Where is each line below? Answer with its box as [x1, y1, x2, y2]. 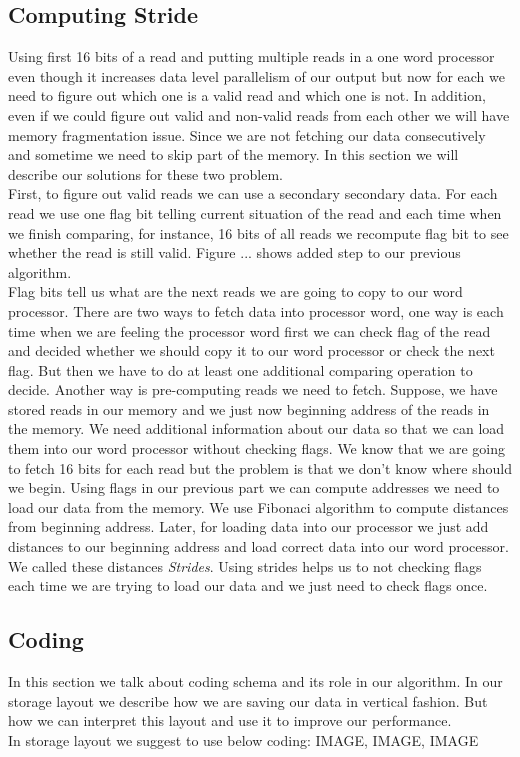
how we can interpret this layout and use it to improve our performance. [8, 710, 452, 731]
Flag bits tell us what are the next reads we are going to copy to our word [8, 281, 463, 302]
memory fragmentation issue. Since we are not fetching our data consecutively [8, 124, 486, 145]
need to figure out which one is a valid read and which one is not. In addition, [8, 85, 486, 106]
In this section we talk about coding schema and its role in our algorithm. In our [8, 671, 503, 692]
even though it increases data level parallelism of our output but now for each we [8, 65, 505, 86]
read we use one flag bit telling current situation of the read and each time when [8, 202, 502, 223]
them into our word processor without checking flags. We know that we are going [8, 438, 506, 459]
